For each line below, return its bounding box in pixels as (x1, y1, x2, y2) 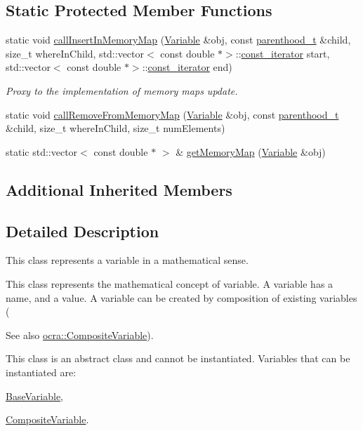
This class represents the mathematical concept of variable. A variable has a (6, 276, 334, 291)
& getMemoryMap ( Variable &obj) (176, 144, 326, 159)
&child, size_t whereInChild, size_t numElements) (6, 121, 225, 135)
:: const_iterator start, (235, 46, 330, 60)
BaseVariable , (6, 388, 63, 403)
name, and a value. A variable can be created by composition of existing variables (6, 290, 357, 305)
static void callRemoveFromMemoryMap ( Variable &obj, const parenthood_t (6, 107, 339, 121)
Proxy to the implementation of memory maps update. (6, 83, 238, 98)
